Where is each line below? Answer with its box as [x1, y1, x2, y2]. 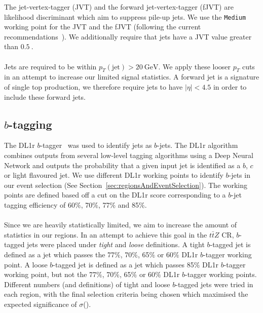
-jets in [229, 170, 250, 180]
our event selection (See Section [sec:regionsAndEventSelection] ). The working [4, 179, 248, 190]
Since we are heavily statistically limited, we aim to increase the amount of [4, 219, 237, 230]
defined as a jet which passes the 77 [4, 249, 115, 259]
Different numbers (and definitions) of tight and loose [4, 279, 170, 289]
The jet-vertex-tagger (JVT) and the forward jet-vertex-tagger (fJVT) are [4, 2, 234, 12]
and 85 [118, 199, 139, 210]
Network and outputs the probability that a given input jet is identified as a [4, 160, 241, 170]
